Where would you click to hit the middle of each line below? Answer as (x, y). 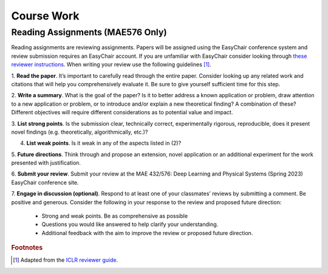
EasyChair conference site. (45, 182)
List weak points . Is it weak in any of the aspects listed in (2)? (104, 143)
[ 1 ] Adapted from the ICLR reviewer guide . (66, 260)
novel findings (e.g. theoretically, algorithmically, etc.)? (80, 132)
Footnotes (27, 248)
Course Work (45, 16)
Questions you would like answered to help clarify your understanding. (130, 224)
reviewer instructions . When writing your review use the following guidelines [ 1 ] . (111, 64)
